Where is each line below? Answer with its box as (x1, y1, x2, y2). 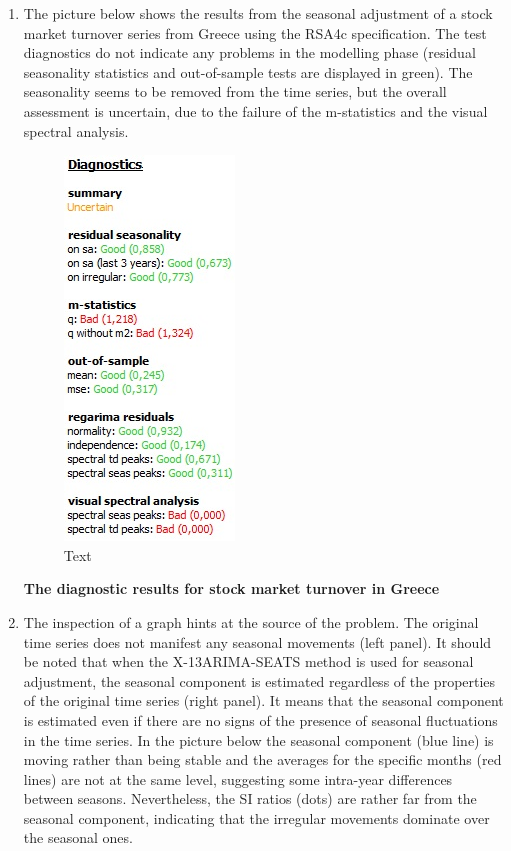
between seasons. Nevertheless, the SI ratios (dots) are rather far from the (23, 788, 477, 809)
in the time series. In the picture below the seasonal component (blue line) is (23, 729, 494, 750)
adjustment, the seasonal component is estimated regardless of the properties (23, 670, 496, 691)
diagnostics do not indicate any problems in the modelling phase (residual (23, 42, 476, 63)
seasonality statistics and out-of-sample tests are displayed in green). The (23, 61, 473, 82)
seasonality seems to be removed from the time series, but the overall (23, 81, 447, 102)
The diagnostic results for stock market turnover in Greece (23, 578, 440, 599)
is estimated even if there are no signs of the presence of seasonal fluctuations (23, 709, 498, 730)
